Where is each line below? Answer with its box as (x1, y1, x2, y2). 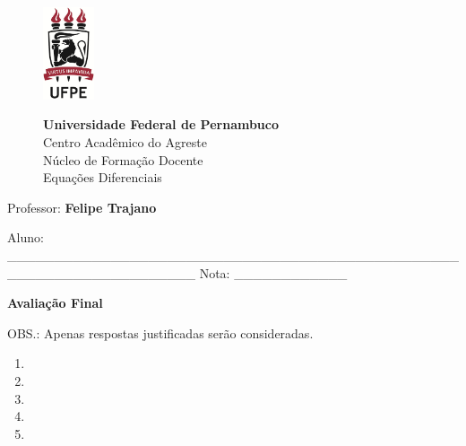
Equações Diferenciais (43, 168, 162, 187)
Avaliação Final (7, 293, 103, 312)
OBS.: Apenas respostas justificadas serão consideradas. (7, 323, 314, 342)
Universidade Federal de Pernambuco (43, 115, 280, 134)
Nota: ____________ (199, 263, 348, 282)
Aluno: (7, 228, 44, 247)
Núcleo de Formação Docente (43, 150, 203, 169)
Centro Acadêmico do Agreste (43, 133, 207, 152)
